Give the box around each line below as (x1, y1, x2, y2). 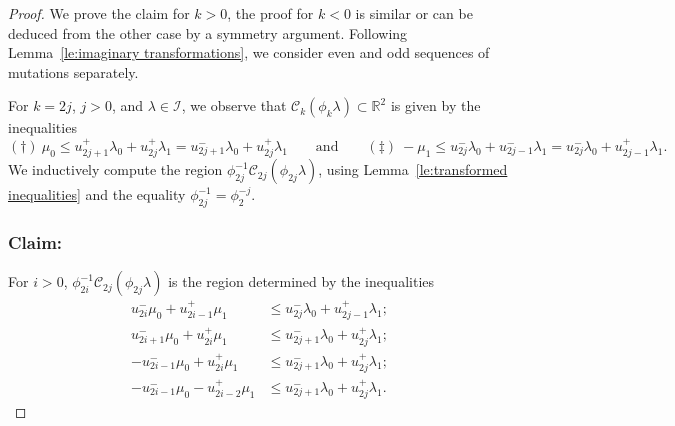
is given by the (390, 95, 481, 116)
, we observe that (181, 95, 287, 116)
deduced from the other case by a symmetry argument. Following (8, 22, 408, 43)
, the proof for (227, 3, 314, 23)
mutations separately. (8, 61, 139, 82)
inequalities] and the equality (8, 184, 186, 205)
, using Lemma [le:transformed (318, 159, 508, 180)
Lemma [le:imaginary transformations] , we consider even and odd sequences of (8, 42, 490, 63)
